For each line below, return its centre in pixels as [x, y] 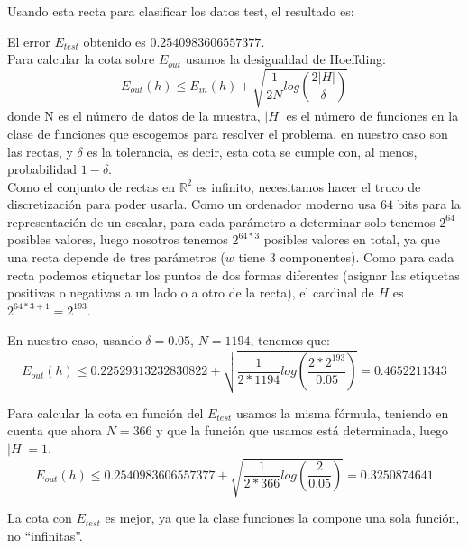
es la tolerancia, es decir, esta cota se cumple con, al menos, [252, 151]
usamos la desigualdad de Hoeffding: [285, 59]
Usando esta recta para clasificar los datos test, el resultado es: [181, 11]
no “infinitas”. [45, 535]
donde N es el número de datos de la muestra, [134, 116]
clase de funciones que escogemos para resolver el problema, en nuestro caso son [228, 133]
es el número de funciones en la [372, 116]
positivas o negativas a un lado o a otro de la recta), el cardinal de [191, 292]
